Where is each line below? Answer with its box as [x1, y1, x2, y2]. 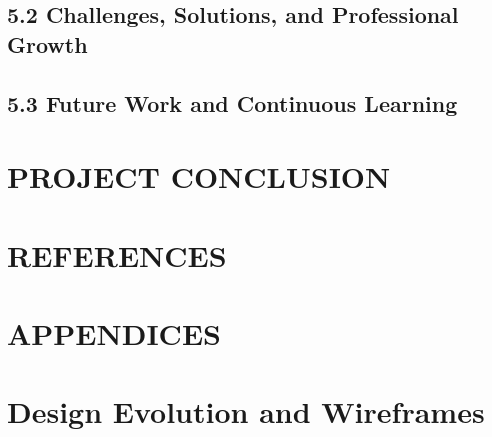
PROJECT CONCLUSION [7, 156, 391, 197]
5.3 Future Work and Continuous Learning [7, 87, 458, 118]
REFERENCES [7, 234, 227, 275]
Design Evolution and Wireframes [7, 391, 485, 432]
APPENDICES [7, 312, 221, 353]
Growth [7, 28, 88, 59]
